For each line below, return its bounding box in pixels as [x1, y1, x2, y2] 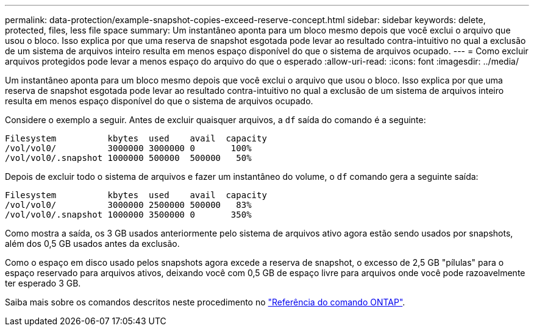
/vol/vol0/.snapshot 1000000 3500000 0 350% [5, 210, 252, 219]
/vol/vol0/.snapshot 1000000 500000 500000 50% [5, 153, 252, 163]
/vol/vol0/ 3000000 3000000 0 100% [5, 143, 252, 153]
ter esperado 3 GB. [5, 278, 81, 288]
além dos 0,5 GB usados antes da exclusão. [5, 238, 180, 249]
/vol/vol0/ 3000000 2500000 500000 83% [5, 200, 252, 210]
